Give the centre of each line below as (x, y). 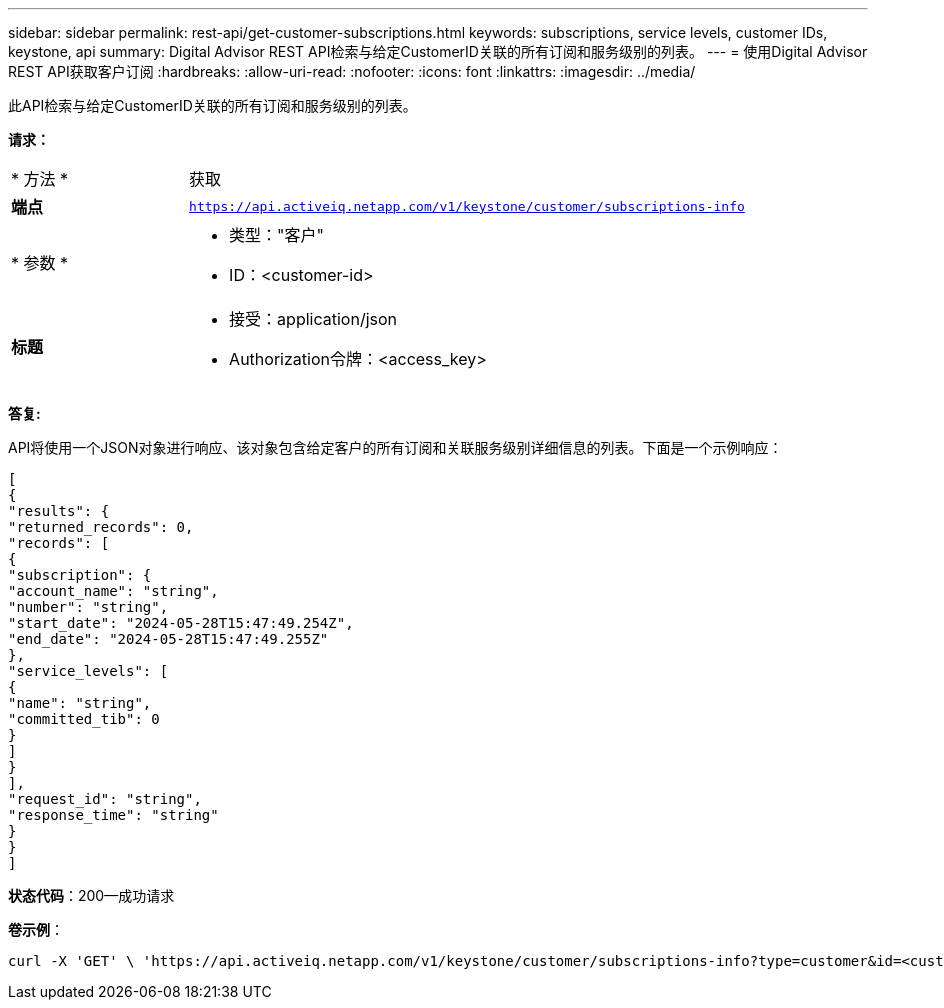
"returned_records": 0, (101, 527)
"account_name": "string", (113, 591)
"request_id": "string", (105, 799)
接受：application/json (313, 319)
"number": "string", (88, 607)
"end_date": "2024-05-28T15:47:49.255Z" (168, 639)
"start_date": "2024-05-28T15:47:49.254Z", (181, 623)
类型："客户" (277, 235)
